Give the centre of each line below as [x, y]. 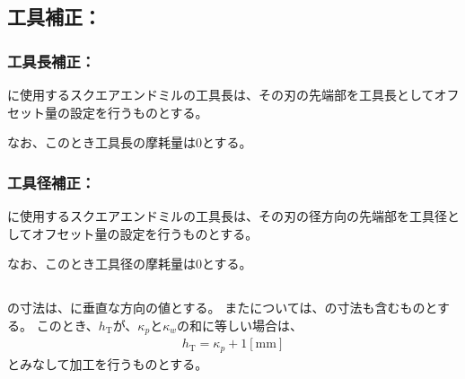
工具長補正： [52, 61]
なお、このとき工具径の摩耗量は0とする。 [130, 264]
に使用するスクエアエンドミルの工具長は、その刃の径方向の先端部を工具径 [227, 216]
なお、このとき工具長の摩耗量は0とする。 [130, 142]
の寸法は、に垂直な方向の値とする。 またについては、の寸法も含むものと [223, 308]
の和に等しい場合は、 [240, 325]
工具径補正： [52, 182]
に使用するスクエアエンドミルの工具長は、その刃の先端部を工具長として [221, 94]
